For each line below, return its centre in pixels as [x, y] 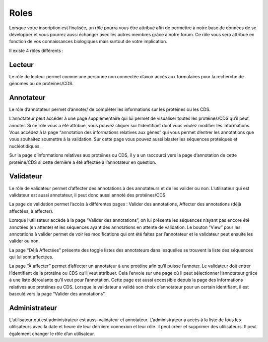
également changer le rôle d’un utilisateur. [52, 334]
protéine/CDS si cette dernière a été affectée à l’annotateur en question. [83, 162]
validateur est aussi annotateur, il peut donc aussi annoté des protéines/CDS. [88, 195]
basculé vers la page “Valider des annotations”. [58, 294]
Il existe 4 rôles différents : [36, 50]
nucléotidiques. [25, 146]
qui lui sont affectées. [31, 257]
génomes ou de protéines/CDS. [41, 84]
